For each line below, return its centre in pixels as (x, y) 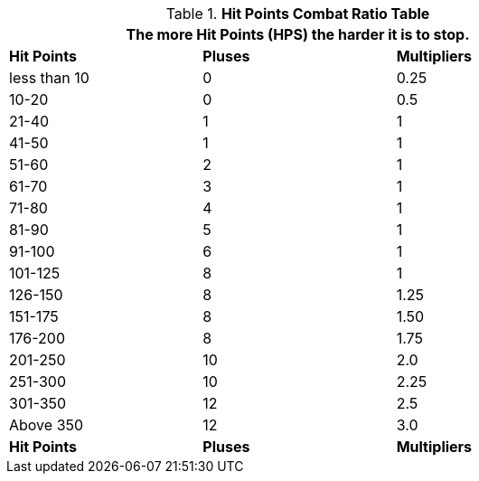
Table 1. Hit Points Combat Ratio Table (298, 14)
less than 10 (49, 78)
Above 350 (47, 425)
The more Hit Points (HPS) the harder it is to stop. (298, 34)
